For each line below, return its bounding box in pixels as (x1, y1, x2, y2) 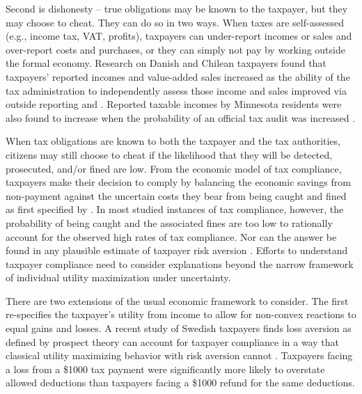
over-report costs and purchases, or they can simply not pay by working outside (6, 42, 345, 56)
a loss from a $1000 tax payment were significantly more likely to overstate (6, 361, 325, 376)
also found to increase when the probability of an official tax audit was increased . (6, 110, 356, 125)
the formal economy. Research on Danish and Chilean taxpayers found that (6, 56, 326, 70)
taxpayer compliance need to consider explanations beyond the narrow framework (6, 256, 354, 271)
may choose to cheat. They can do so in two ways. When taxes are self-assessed (6, 15, 344, 29)
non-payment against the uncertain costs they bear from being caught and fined (6, 188, 347, 203)
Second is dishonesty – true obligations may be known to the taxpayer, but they (6, 1, 348, 15)
